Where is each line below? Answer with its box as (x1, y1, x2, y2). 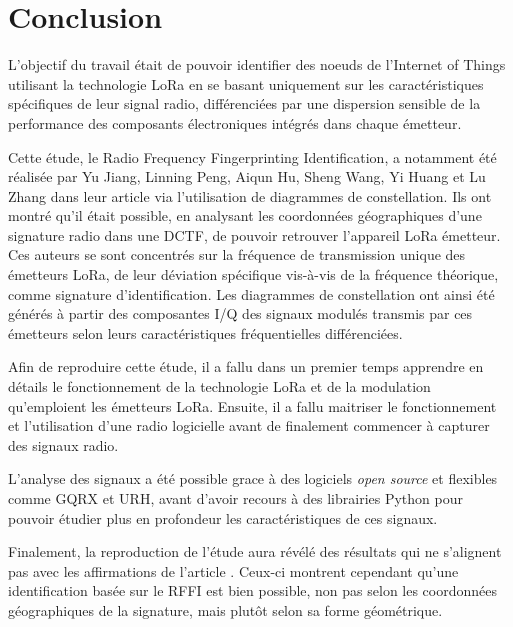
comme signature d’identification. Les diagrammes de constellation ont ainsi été (8, 283, 495, 304)
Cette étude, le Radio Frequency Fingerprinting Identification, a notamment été (8, 146, 497, 167)
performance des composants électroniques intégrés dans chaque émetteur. (8, 112, 462, 133)
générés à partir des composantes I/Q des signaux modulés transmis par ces (8, 303, 473, 324)
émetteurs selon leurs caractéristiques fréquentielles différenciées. (8, 322, 403, 343)
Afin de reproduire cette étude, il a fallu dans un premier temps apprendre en (8, 356, 484, 377)
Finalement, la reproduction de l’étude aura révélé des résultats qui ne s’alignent (8, 541, 502, 562)
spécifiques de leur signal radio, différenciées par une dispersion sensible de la (8, 93, 481, 114)
